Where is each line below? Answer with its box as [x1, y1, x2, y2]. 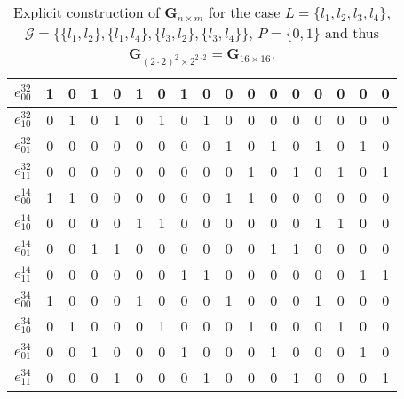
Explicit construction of [12, 2, 160, 22]
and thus [325, 22, 380, 43]
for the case [208, 2, 281, 22]
